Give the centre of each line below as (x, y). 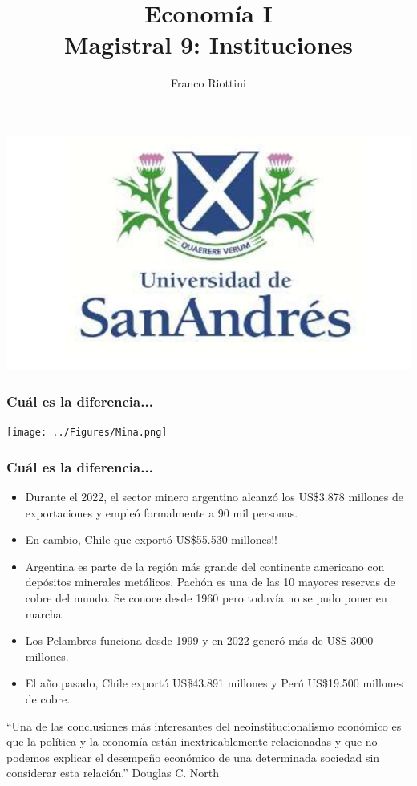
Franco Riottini (208, 83)
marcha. (45, 613)
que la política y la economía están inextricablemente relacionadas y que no (192, 741)
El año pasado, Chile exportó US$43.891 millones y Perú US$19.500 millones (214, 683)
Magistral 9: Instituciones (208, 45)
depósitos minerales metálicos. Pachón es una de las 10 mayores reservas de (210, 582)
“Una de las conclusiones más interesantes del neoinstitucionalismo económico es (204, 725)
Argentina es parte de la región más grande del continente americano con (205, 566)
